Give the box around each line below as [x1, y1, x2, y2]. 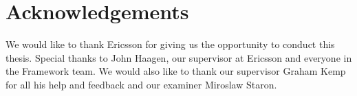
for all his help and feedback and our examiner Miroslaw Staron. [6, 77, 277, 91]
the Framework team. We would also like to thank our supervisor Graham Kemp [6, 64, 346, 78]
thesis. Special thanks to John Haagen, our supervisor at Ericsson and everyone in [6, 50, 352, 64]
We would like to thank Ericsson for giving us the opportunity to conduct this [6, 37, 335, 51]
